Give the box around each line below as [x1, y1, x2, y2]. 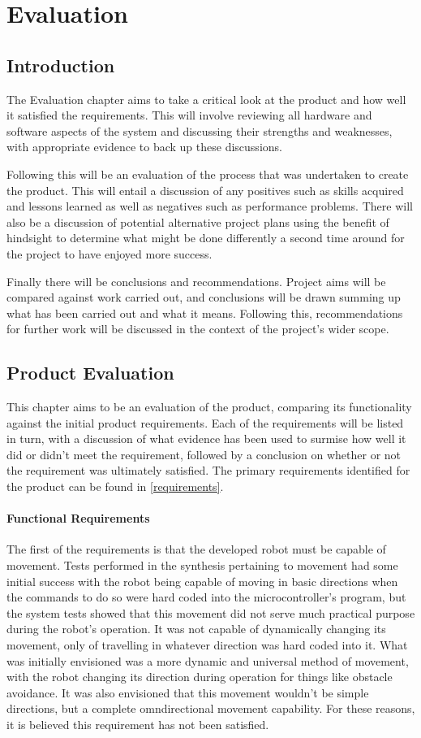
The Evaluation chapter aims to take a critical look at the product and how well [6, 90, 406, 107]
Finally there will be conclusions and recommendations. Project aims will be [6, 272, 386, 289]
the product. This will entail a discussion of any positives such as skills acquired [6, 181, 404, 198]
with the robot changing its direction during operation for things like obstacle [6, 668, 393, 685]
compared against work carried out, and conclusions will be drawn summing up [6, 289, 401, 306]
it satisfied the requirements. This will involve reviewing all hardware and [6, 106, 372, 124]
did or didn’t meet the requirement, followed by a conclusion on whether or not [6, 445, 402, 462]
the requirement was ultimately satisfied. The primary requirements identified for [6, 462, 410, 479]
